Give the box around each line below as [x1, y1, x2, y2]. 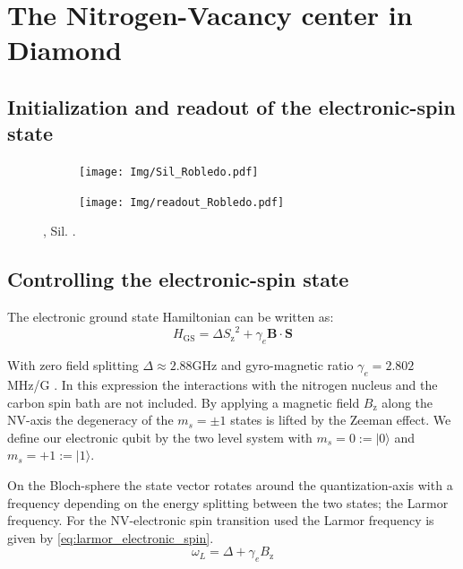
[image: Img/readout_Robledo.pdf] [79, 195, 285, 209]
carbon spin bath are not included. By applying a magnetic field [7, 392, 360, 411]
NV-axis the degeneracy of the [7, 410, 174, 429]
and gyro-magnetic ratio [220, 356, 354, 375]
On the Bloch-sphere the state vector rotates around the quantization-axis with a [7, 475, 453, 494]
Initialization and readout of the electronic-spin [7, 92, 456, 120]
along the [382, 392, 433, 411]
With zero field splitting [7, 356, 139, 375]
